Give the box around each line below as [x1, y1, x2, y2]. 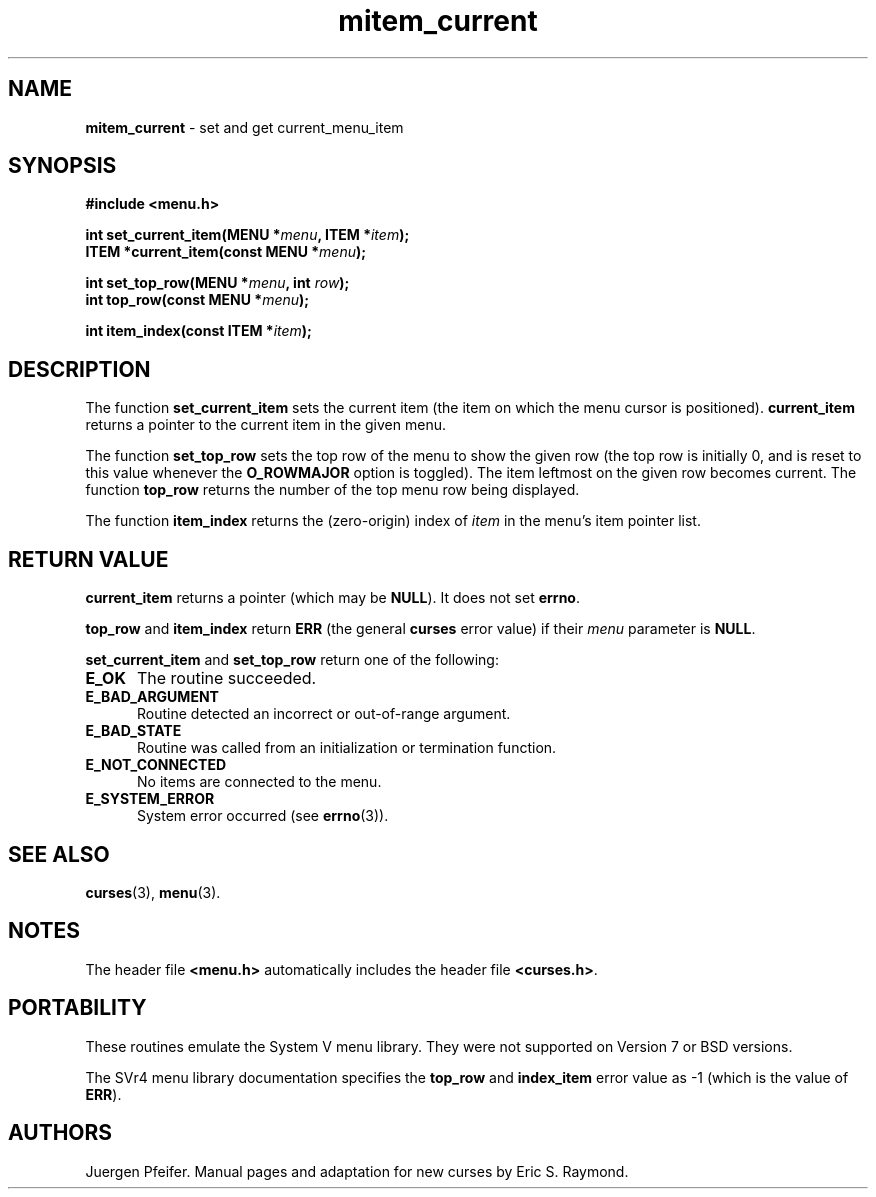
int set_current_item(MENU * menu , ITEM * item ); [85, 226, 410, 244]
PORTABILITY [8, 995, 147, 1021]
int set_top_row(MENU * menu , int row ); [85, 274, 350, 292]
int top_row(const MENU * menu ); [85, 291, 310, 309]
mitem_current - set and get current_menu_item [85, 118, 404, 136]
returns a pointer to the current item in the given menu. [85, 416, 446, 434]
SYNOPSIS [8, 153, 117, 179]
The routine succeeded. [136, 668, 317, 689]
